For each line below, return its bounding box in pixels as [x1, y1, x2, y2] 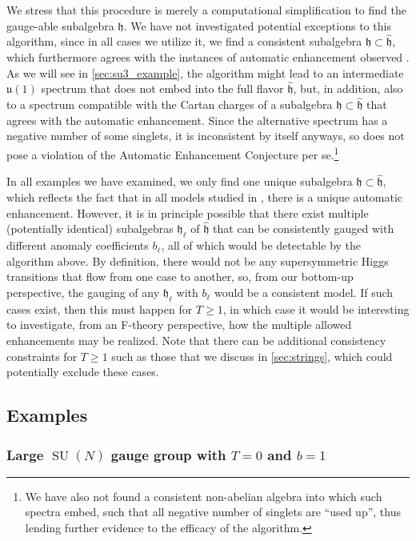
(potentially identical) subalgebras [6, 220, 174, 237]
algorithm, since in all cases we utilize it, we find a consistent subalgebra [6, 33, 362, 50]
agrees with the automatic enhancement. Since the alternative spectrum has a [6, 111, 388, 128]
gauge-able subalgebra [6, 17, 114, 34]
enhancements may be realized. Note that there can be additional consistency [6, 332, 386, 349]
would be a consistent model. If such [214, 284, 394, 301]
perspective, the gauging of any [6, 284, 160, 301]
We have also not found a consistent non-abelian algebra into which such [25, 487, 382, 504]
